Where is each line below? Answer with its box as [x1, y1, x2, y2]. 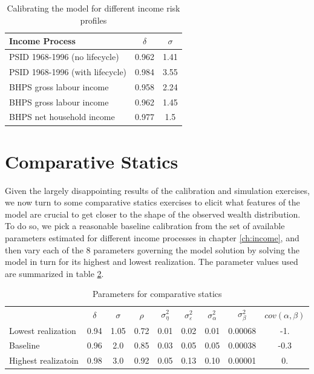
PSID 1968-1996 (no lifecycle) [9, 50, 119, 63]
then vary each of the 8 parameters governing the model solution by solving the [5, 243, 299, 256]
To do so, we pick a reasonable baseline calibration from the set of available [5, 219, 285, 232]
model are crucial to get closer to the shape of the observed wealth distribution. [5, 207, 301, 220]
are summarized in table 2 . [5, 267, 104, 279]
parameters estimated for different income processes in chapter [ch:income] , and [5, 232, 299, 244]
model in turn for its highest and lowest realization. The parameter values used [5, 255, 298, 268]
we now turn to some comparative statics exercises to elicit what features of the [5, 196, 300, 209]
